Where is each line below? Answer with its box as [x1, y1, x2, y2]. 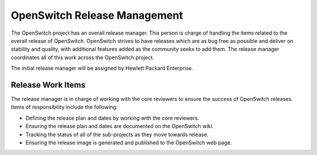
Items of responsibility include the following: [11, 103, 118, 111]
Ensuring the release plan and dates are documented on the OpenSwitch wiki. [25, 123, 214, 130]
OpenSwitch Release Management [11, 9, 183, 22]
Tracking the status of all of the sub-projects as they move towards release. [25, 131, 208, 138]
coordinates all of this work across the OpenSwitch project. [11, 53, 154, 61]
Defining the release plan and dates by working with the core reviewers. [25, 114, 200, 122]
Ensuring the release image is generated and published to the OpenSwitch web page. [25, 139, 232, 146]
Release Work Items [11, 80, 86, 90]
